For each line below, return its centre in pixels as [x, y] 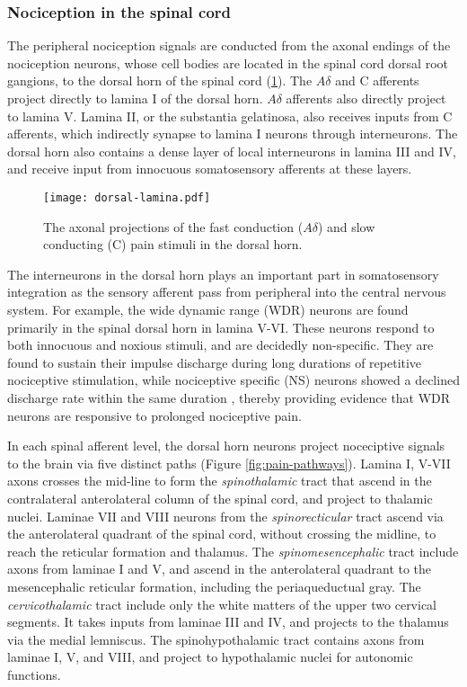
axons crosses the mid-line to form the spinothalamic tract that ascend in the [220, 481]
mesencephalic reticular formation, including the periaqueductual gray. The [214, 586]
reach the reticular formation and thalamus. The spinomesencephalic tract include [233, 551]
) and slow [346, 226]
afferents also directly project [366, 98]
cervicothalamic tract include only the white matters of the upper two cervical [222, 604]
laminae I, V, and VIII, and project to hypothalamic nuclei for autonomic [210, 657]
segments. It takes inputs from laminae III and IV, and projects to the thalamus [228, 622]
